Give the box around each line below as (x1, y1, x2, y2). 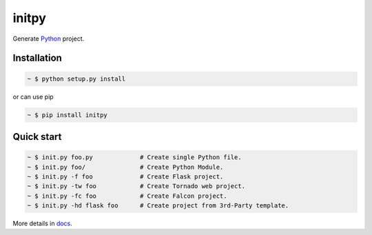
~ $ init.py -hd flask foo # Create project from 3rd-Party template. (27, 202, 289, 210)
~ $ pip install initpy (27, 111, 108, 119)
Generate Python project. (12, 34, 85, 43)
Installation (12, 52, 62, 64)
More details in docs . (12, 219, 72, 227)
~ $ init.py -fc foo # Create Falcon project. (27, 192, 227, 200)
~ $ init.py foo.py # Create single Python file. (27, 154, 242, 161)
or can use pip (12, 92, 54, 101)
